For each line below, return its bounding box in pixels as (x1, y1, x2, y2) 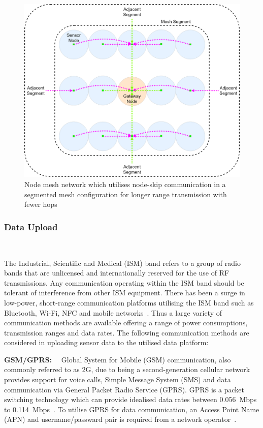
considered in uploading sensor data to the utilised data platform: (4, 337, 209, 348)
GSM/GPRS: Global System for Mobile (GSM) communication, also (4, 354, 231, 364)
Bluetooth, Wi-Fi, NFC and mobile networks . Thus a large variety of (4, 307, 222, 318)
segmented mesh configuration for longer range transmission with (24, 189, 227, 199)
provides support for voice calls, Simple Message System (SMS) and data (4, 374, 231, 385)
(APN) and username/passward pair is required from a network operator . (4, 414, 237, 424)
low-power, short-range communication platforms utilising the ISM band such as (4, 297, 254, 308)
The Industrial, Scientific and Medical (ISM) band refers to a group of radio (4, 257, 241, 268)
